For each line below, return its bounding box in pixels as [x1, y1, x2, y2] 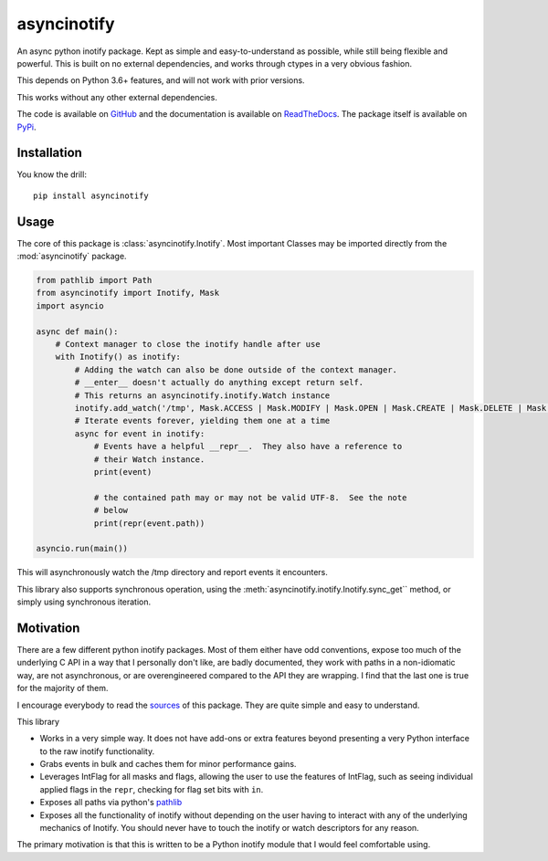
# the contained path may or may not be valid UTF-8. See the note [93, 492, 407, 502]
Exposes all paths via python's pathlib [39, 797, 183, 808]
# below [93, 505, 128, 516]
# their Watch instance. [93, 454, 205, 465]
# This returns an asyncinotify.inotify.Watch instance [74, 390, 331, 401]
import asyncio [36, 300, 104, 310]
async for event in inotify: [74, 428, 205, 438]
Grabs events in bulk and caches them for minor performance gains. [39, 759, 297, 770]
